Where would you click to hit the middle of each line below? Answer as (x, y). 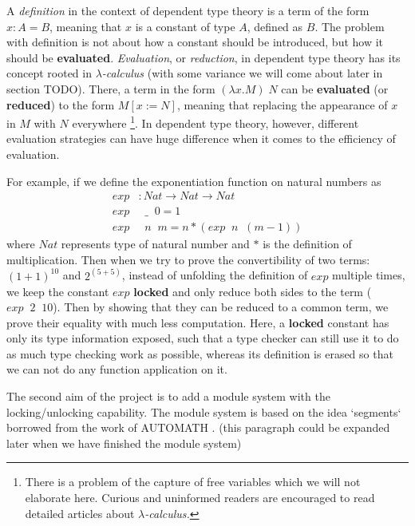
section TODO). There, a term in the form (111, 88)
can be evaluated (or (335, 88)
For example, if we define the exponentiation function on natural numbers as (194, 181)
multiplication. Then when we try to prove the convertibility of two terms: (188, 259)
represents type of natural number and (155, 244)
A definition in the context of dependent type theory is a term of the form (188, 10)
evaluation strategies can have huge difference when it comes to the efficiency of (201, 138)
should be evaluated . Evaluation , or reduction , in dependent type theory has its (204, 57)
